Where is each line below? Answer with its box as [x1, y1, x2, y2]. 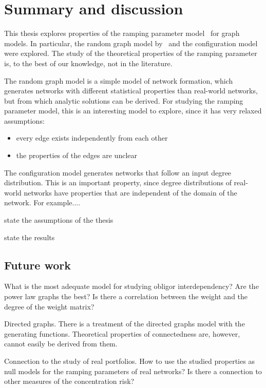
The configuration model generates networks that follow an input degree [4, 167, 232, 178]
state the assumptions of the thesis [4, 215, 113, 225]
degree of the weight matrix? [4, 301, 94, 312]
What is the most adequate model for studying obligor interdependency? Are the [4, 281, 259, 292]
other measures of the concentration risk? [4, 376, 135, 386]
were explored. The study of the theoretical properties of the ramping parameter [4, 48, 257, 59]
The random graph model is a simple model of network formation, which [4, 75, 233, 86]
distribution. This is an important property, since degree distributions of [4, 177, 232, 188]
